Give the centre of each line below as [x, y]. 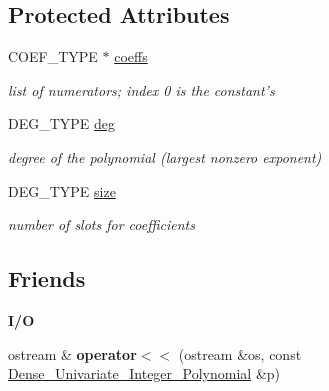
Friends [47, 278]
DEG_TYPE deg [62, 123]
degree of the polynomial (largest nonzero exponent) [165, 156]
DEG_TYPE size [62, 190]
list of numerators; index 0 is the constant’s [141, 89]
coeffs [131, 56]
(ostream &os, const [240, 353]
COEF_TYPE [53, 56]
